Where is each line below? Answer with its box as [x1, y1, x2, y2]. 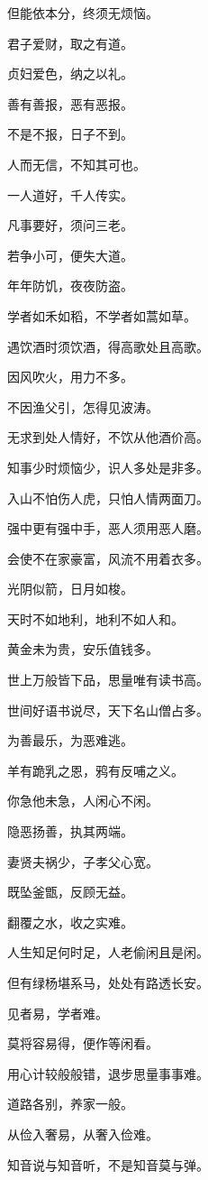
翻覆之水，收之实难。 [7, 912, 133, 931]
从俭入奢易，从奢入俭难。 [7, 1124, 158, 1143]
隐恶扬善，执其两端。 [7, 822, 133, 841]
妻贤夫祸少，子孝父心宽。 [7, 852, 158, 871]
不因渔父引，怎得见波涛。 [7, 397, 158, 416]
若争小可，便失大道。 [7, 245, 133, 264]
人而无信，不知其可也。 [7, 154, 146, 173]
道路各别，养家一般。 [7, 1094, 133, 1113]
